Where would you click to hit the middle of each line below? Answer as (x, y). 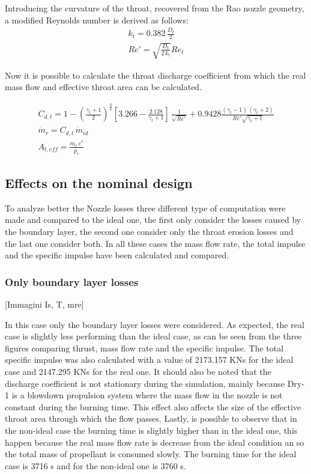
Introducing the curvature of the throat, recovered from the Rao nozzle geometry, (155, 8)
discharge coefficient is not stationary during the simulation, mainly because (145, 383)
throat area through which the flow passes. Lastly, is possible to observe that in (151, 418)
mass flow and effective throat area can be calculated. (104, 87)
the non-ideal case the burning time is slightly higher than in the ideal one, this (151, 430)
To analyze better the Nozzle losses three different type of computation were (145, 208)
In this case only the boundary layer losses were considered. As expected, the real (155, 324)
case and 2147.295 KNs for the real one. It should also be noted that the (138, 371)
